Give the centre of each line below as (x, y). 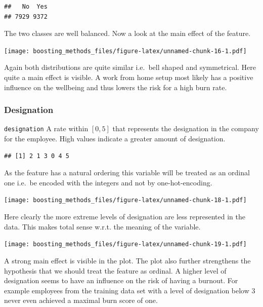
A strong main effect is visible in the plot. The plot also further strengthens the (127, 260)
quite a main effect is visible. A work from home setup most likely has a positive (129, 77)
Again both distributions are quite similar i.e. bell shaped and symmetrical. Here (130, 67)
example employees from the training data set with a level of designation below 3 (130, 290)
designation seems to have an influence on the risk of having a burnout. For (121, 280)
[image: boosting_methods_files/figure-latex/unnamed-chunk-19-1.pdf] (125, 244)
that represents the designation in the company (186, 128)
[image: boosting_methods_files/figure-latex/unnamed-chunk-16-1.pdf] (125, 51)
